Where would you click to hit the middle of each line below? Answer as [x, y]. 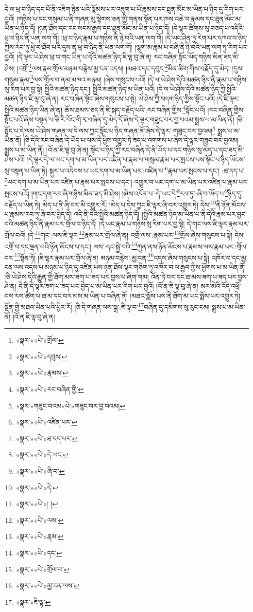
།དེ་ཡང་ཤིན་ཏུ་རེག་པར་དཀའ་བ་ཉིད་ [206, 37]
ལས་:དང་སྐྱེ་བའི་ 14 [115, 245]
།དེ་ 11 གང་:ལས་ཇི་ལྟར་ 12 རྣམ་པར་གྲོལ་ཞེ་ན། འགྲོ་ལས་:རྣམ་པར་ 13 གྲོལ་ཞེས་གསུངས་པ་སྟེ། [130, 234]
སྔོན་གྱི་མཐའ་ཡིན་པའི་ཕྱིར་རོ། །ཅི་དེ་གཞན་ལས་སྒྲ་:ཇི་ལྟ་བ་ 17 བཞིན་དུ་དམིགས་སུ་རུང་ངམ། [107, 306]
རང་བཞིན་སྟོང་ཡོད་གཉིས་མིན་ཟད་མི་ [196, 56]
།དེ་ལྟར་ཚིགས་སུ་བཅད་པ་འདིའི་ [208, 28]
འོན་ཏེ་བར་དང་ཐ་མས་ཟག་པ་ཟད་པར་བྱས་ [199, 276]
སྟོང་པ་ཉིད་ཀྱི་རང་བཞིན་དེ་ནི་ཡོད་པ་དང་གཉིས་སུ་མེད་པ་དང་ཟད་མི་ [167, 149]
